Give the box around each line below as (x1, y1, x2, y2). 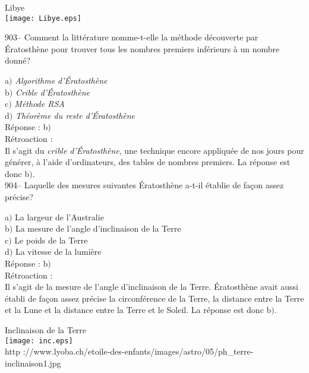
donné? (5, 54, 31, 67)
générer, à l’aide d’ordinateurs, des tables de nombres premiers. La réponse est (5, 156, 291, 168)
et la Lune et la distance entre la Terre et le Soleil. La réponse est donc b (5, 304, 272, 316)
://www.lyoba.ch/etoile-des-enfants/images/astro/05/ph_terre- (23, 345, 254, 358)
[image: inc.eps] (5, 336, 73, 345)
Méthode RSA (14, 97, 65, 110)
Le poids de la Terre (14, 233, 88, 246)
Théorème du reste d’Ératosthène (15, 109, 135, 121)
